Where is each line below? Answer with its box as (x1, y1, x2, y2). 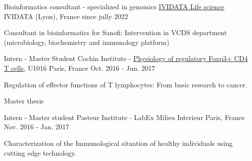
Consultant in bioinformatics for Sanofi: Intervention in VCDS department (4, 27, 227, 38)
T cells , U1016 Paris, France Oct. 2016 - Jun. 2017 (4, 62, 155, 73)
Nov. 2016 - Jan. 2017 (4, 121, 69, 132)
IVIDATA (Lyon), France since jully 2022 (4, 11, 128, 21)
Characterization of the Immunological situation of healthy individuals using (4, 138, 233, 148)
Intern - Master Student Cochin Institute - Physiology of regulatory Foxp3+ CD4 (4, 53, 248, 63)
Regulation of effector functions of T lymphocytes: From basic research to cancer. (4, 79, 248, 89)
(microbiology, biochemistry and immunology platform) (4, 37, 169, 47)
